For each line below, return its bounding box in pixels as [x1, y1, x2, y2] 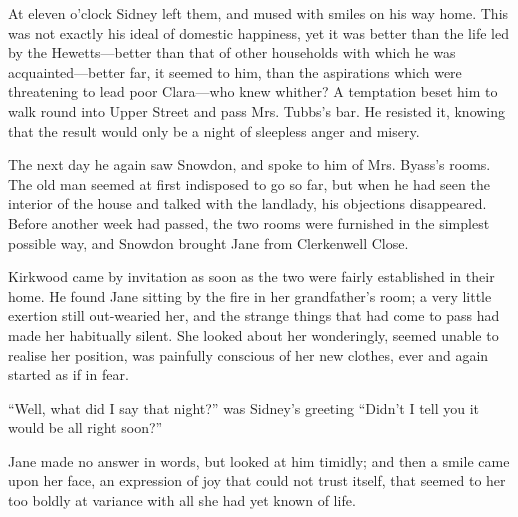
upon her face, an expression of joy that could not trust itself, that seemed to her [8, 470, 506, 491]
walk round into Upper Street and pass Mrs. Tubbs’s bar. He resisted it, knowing [8, 100, 506, 121]
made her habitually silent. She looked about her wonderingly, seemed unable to [8, 324, 499, 345]
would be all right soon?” [8, 417, 163, 438]
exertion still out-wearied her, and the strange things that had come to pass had [8, 305, 500, 326]
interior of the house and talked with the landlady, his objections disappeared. [8, 193, 487, 214]
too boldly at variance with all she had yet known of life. [8, 490, 356, 511]
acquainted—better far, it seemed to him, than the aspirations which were [8, 61, 462, 82]
